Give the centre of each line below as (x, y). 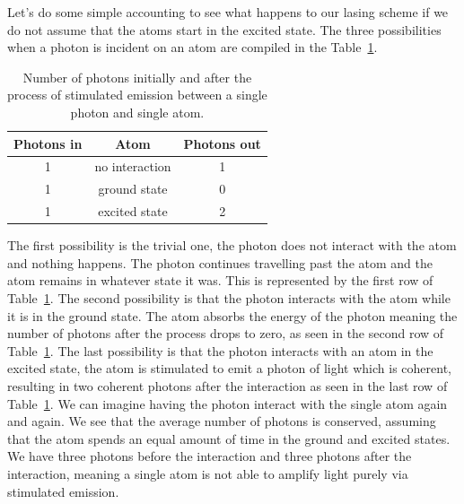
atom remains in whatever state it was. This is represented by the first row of (220, 280)
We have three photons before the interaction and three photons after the (210, 456)
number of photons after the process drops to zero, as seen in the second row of (226, 333)
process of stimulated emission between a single (137, 95)
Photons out (222, 143)
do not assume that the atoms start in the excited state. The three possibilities (224, 29)
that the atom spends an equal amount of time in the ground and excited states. (229, 438)
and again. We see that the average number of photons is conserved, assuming (222, 421)
